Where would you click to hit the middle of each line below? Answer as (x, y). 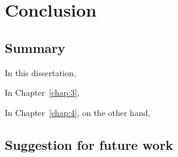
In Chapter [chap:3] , (42, 92)
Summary (35, 47)
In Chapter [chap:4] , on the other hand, (78, 112)
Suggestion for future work (89, 144)
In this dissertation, (40, 72)
